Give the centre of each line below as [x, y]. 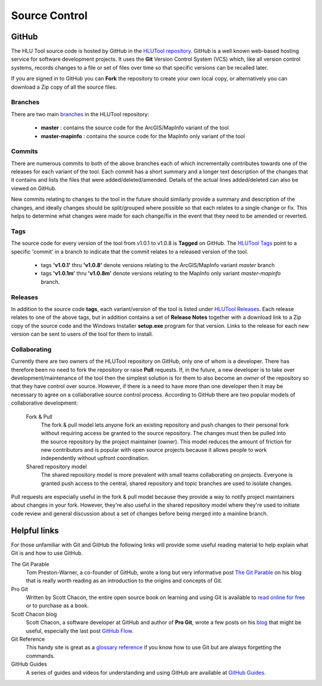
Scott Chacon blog [34, 614]
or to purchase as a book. [57, 606]
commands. [41, 656]
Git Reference [28, 639]
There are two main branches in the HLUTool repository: [80, 114]
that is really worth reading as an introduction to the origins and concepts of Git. [124, 581]
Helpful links [35, 530]
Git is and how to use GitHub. [47, 553]
